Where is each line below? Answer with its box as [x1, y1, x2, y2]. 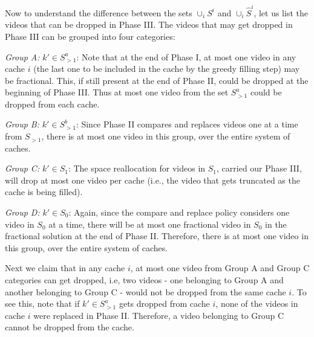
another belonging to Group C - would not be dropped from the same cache [5, 285, 286, 298]
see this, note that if [5, 297, 80, 310]
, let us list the [253, 6, 308, 19]
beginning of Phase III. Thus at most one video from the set [5, 86, 229, 98]
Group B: [5, 118, 40, 130]
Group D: [5, 206, 40, 219]
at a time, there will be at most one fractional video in [48, 217, 251, 230]
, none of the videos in [215, 297, 298, 310]
